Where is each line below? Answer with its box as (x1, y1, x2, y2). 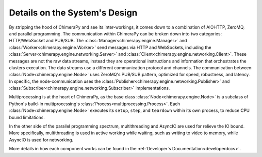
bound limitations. (9, 114, 45, 120)
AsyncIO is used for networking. (9, 137, 74, 142)
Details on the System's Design (9, 7, 138, 18)
